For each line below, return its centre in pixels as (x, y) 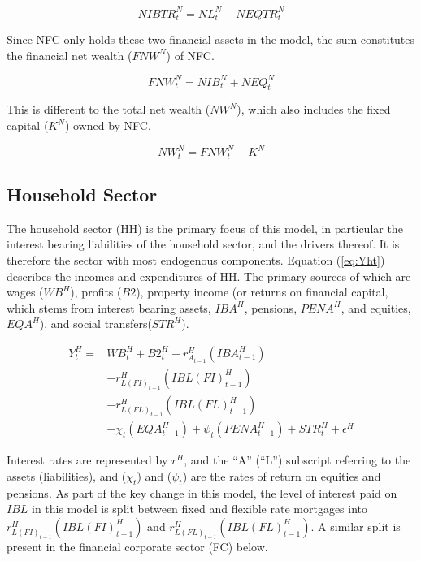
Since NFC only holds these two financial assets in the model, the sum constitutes (211, 39)
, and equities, (376, 307)
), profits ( (96, 292)
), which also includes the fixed (314, 109)
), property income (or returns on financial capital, (262, 292)
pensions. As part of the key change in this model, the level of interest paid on (202, 492)
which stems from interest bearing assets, (109, 307)
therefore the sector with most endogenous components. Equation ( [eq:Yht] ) (196, 259)
